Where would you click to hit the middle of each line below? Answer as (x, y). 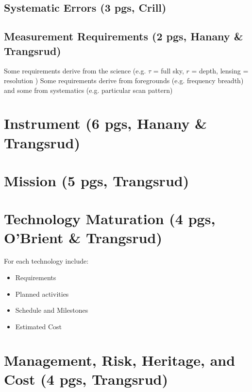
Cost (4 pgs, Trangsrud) (86, 379)
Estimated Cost (39, 326)
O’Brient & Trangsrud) (83, 238)
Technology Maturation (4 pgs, (110, 219)
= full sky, (168, 71)
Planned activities (42, 294)
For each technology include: (46, 261)
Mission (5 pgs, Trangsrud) (97, 180)
